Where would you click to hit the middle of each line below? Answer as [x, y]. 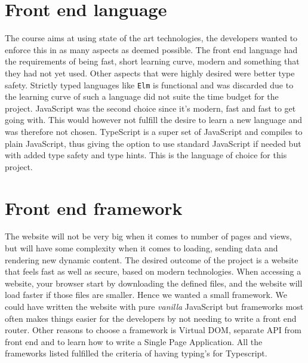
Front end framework [94, 207]
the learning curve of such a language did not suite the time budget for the [142, 96]
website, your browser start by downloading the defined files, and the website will [154, 283]
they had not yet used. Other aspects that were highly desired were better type [150, 73]
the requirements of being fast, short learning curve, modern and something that [152, 61]
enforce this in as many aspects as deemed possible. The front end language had [151, 49]
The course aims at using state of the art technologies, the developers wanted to [151, 38]
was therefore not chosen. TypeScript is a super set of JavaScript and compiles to [154, 131]
